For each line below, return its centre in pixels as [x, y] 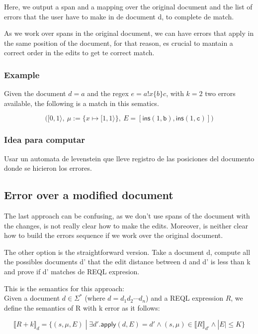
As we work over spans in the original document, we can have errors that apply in [129, 33]
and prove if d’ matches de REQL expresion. [72, 271]
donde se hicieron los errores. [48, 168]
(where [95, 298]
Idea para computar [44, 140]
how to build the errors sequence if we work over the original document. [114, 235]
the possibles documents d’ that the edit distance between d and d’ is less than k [127, 262]
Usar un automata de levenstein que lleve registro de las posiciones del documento [129, 158]
